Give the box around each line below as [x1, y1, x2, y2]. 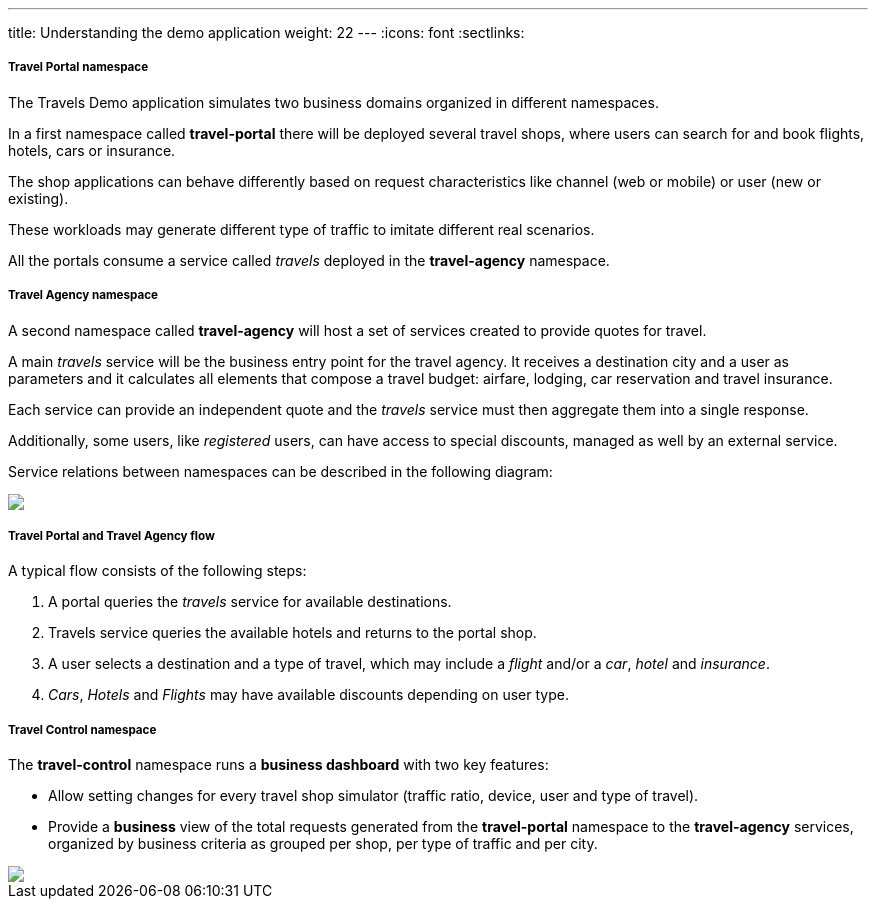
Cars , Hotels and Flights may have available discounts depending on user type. [48, 686, 569, 704]
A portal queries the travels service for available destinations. [48, 593, 452, 611]
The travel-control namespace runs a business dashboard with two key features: [8, 756, 549, 774]
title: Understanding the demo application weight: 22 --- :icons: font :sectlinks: [8, 24, 525, 41]
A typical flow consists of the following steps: [8, 562, 307, 580]
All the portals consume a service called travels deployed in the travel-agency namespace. [8, 251, 610, 269]
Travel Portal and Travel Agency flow [8, 528, 215, 543]
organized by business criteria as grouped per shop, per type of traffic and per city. [48, 835, 598, 853]
